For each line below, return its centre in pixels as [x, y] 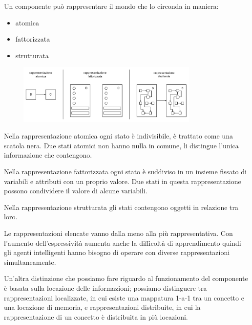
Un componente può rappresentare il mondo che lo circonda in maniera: [111, 6]
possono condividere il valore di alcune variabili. [76, 191]
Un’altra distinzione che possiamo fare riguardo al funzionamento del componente [126, 278]
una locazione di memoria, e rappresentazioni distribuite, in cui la [102, 307]
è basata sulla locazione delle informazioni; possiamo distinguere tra [105, 288]
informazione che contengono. [48, 155]
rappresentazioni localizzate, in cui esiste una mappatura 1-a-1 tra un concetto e [124, 297]
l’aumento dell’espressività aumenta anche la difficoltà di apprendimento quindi [123, 243]
